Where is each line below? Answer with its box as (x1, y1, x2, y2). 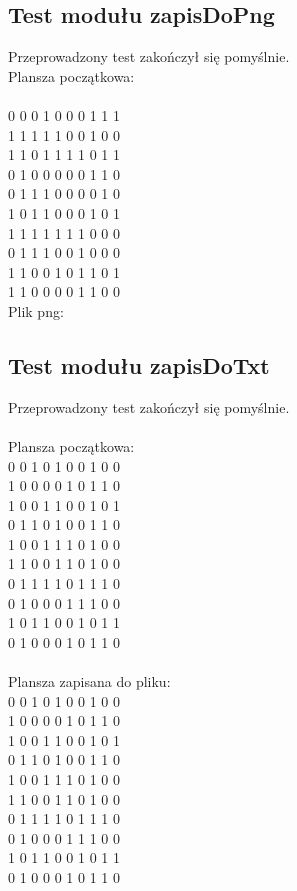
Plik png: (8, 300, 64, 321)
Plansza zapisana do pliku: (8, 671, 171, 692)
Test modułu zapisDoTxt (8, 349, 270, 380)
